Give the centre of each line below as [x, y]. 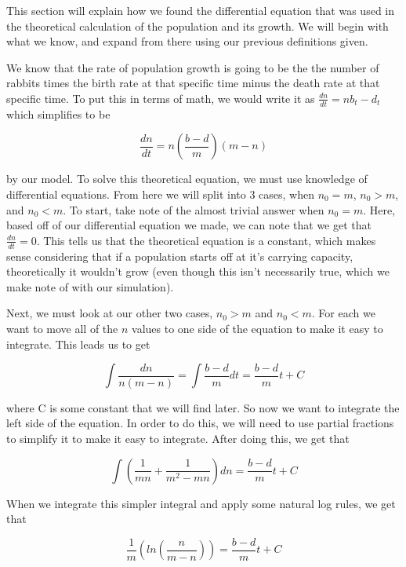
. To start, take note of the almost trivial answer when [194, 209]
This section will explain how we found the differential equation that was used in [201, 10]
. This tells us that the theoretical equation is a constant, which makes [206, 240]
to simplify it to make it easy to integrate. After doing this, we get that [178, 438]
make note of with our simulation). [90, 286]
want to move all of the [62, 328]
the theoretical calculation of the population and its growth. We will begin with [198, 26]
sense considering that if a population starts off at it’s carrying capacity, [180, 256]
